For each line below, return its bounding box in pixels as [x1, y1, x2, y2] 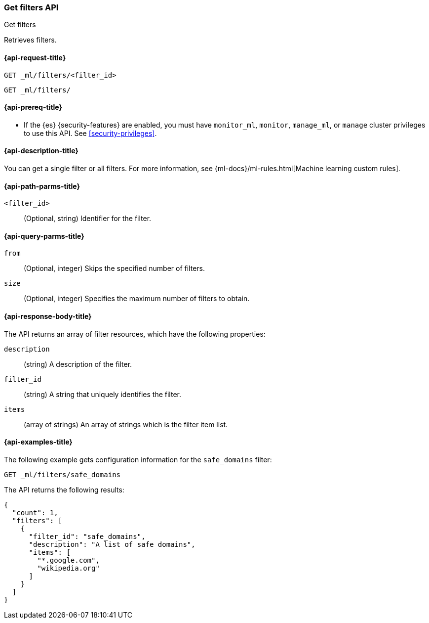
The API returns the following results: [4, 485, 124, 494]
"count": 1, [12, 508, 58, 517]
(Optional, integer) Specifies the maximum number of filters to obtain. [24, 294, 250, 303]
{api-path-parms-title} [4, 181, 80, 190]
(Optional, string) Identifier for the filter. [24, 214, 152, 223]
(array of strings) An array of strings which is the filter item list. [24, 420, 228, 429]
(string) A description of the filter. [24, 359, 132, 368]
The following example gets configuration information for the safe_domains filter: [4, 455, 272, 464]
